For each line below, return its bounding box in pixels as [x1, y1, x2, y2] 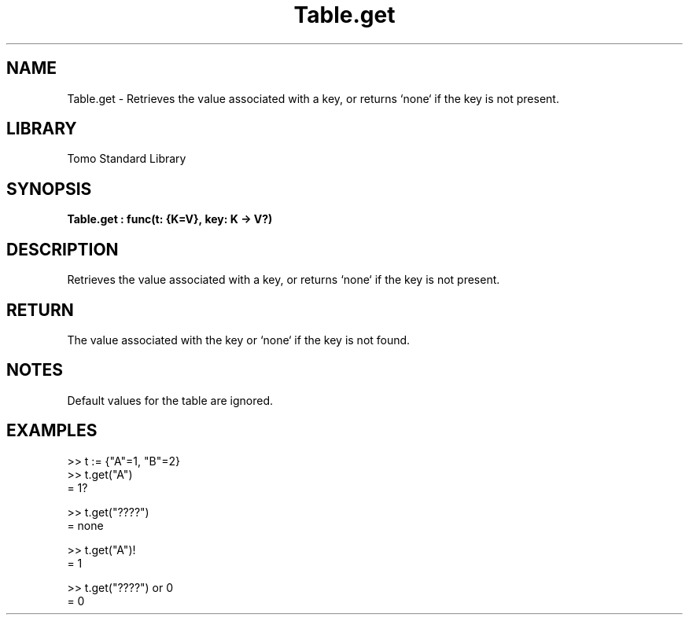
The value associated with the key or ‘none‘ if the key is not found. [67, 333, 411, 347]
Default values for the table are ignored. [67, 393, 274, 407]
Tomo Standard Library [67, 152, 186, 166]
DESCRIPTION [6, 239, 119, 259]
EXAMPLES [6, 421, 98, 441]
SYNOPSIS [6, 178, 92, 199]
